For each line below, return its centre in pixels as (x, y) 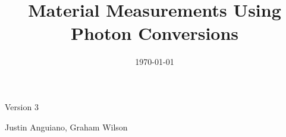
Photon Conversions (155, 33)
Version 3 (22, 106)
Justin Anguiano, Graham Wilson (66, 127)
